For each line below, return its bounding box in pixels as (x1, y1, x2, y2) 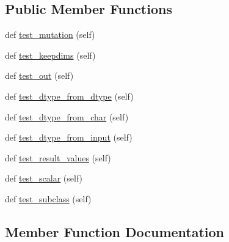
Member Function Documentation (5, 222, 225, 241)
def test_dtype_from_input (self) (5, 131, 133, 144)
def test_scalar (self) (5, 172, 83, 185)
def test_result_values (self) (5, 151, 111, 164)
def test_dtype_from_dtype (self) (5, 89, 134, 102)
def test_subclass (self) (5, 192, 92, 205)
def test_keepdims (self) (5, 48, 96, 61)
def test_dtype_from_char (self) (5, 110, 129, 123)
